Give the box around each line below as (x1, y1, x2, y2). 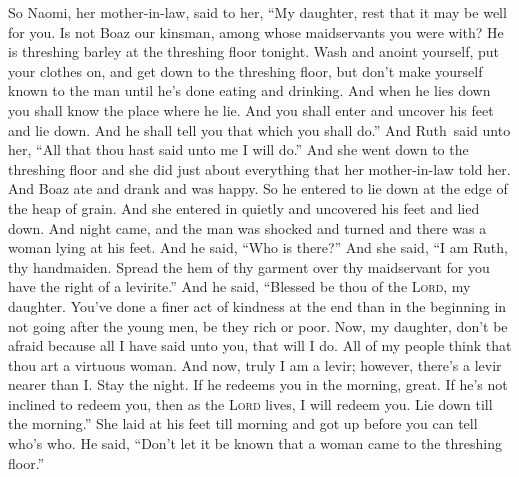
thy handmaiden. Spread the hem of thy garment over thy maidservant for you (8, 256, 490, 277)
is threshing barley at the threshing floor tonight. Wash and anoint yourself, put (8, 41, 500, 62)
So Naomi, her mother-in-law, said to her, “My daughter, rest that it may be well (8, 2, 507, 22)
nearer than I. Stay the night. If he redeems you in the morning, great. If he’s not (8, 374, 508, 395)
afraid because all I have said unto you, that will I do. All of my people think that (8, 335, 512, 356)
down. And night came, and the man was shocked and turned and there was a (8, 217, 487, 238)
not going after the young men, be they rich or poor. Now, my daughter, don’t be (8, 315, 508, 336)
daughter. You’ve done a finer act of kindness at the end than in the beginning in (8, 295, 507, 316)
